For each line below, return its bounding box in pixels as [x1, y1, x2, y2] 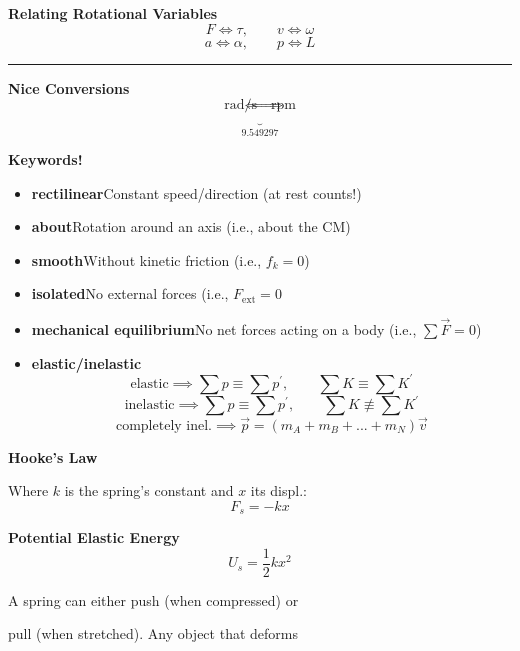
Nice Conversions [8, 77, 130, 98]
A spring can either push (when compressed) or [8, 589, 299, 610]
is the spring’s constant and [64, 480, 234, 501]
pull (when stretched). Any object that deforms [8, 623, 298, 644]
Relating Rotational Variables [8, 3, 218, 23]
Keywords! [8, 148, 83, 169]
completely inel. [115, 418, 212, 433]
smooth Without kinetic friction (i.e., [31, 249, 262, 270]
